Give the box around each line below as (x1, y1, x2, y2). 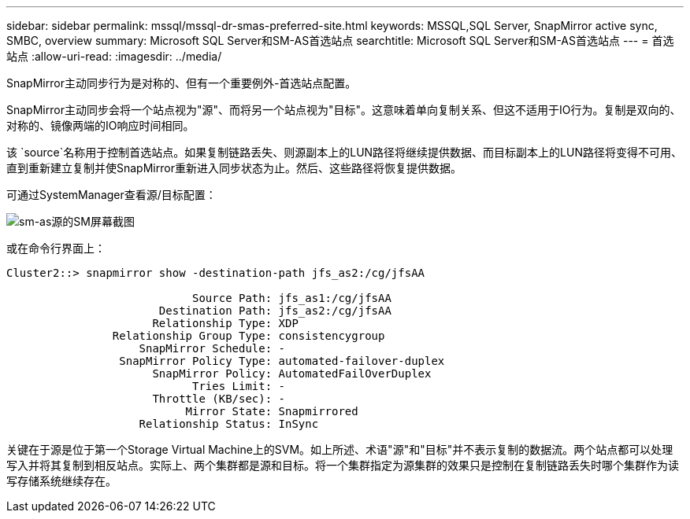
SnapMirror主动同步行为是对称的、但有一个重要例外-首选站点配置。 (6, 76, 357, 90)
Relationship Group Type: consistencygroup (112, 329, 385, 342)
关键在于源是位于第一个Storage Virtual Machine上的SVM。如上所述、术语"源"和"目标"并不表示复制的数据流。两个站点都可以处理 (6, 443, 673, 456)
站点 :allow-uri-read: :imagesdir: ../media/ (6, 50, 222, 63)
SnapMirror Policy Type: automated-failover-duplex (119, 355, 445, 367)
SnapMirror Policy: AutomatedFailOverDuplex (152, 367, 432, 380)
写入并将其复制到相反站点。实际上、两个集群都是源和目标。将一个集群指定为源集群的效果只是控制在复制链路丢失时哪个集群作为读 (6, 458, 679, 472)
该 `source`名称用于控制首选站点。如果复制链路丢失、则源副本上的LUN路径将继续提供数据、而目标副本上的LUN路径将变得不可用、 (6, 145, 682, 159)
